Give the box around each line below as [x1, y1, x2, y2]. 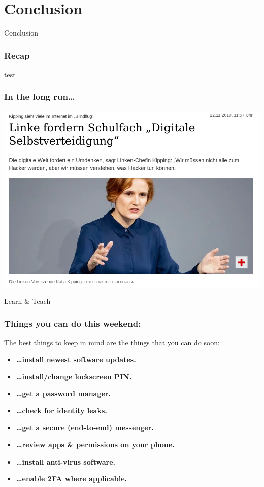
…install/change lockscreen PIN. [16, 371, 132, 381]
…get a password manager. [16, 388, 111, 399]
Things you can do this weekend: [4, 317, 141, 330]
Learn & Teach [4, 295, 51, 306]
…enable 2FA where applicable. [16, 473, 127, 484]
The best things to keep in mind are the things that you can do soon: [4, 337, 220, 347]
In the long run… [4, 90, 75, 103]
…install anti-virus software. [16, 456, 115, 467]
